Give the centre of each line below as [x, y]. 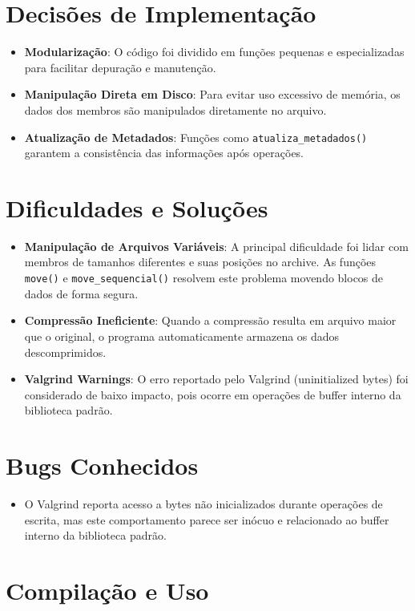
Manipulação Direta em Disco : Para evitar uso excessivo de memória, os [212, 94]
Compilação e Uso [107, 590]
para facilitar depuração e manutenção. [120, 67]
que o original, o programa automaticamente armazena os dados [182, 336]
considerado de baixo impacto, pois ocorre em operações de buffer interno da [213, 394]
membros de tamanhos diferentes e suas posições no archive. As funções [200, 262]
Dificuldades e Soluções [137, 207]
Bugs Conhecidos [102, 465]
